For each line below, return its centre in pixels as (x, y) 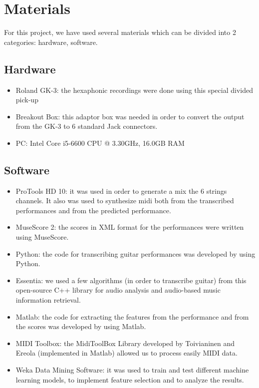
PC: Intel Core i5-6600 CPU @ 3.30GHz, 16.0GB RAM (100, 143)
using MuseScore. (42, 237)
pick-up (27, 100)
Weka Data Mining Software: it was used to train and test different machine (132, 370)
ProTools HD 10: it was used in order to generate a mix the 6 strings (121, 191)
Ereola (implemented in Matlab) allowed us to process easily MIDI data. (127, 353)
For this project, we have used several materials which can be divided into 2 (120, 32)
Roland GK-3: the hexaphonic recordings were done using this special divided (134, 90)
